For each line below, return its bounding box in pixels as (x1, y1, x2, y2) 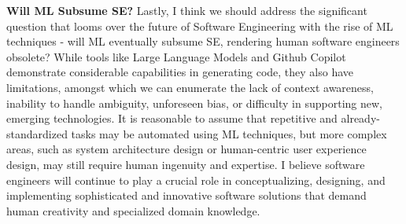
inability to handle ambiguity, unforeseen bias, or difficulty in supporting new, (6, 94, 382, 111)
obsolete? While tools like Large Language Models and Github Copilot (6, 48, 346, 64)
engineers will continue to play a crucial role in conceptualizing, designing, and (6, 171, 386, 188)
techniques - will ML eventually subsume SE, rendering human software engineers (6, 33, 400, 50)
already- (341, 110, 380, 127)
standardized (6, 125, 68, 141)
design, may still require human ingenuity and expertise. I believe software (6, 156, 365, 172)
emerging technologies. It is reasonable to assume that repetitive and (6, 110, 338, 127)
